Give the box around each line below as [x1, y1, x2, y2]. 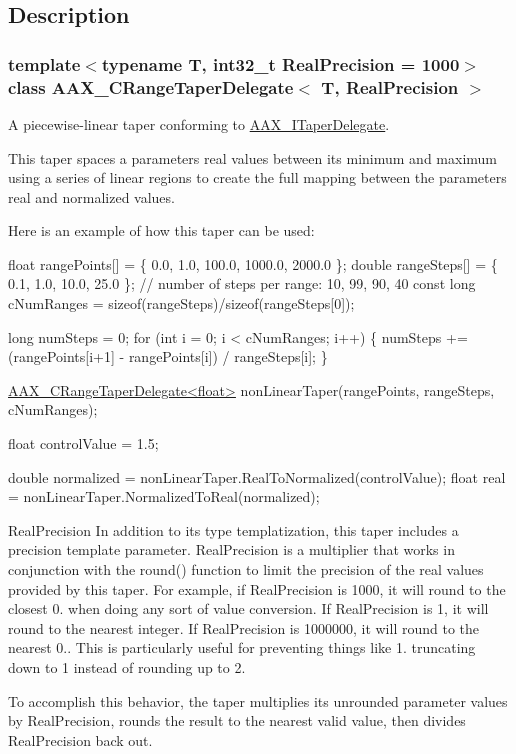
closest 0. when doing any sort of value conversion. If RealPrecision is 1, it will [8, 598, 489, 619]
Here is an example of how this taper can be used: [8, 220, 315, 241]
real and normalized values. [8, 186, 175, 207]
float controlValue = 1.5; [8, 433, 159, 454]
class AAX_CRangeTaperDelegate [8, 74, 294, 99]
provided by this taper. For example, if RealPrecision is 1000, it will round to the [8, 578, 506, 599]
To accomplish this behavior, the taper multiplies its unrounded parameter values [8, 690, 508, 711]
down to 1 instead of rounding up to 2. [8, 656, 246, 677]
